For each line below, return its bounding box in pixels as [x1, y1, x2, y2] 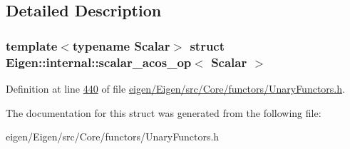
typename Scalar [72, 36, 170, 54]
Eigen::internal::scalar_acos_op [6, 53, 192, 71]
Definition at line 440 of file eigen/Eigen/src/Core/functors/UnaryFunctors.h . [6, 81, 345, 96]
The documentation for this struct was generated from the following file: [6, 105, 321, 120]
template [6, 36, 58, 54]
